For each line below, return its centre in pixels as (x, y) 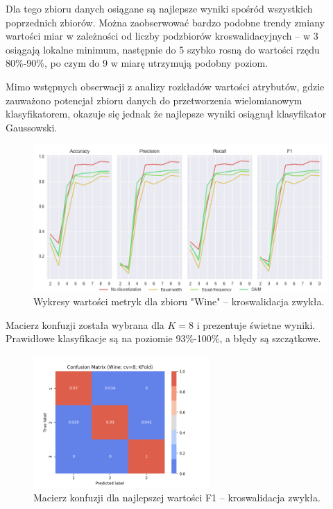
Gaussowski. (32, 127)
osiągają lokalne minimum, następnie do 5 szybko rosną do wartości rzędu (163, 49)
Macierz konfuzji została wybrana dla (85, 324)
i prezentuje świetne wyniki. (256, 324)
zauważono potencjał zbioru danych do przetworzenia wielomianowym (154, 100)
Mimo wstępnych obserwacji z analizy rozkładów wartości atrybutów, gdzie (165, 86)
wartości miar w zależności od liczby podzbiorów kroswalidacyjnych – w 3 (162, 36)
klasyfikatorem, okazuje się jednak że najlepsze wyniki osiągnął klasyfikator (166, 114)
